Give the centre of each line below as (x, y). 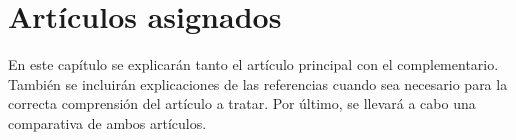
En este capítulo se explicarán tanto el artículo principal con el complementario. (253, 64)
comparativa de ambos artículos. (107, 122)
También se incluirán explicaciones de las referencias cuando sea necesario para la (258, 83)
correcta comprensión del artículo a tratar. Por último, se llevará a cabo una (242, 103)
